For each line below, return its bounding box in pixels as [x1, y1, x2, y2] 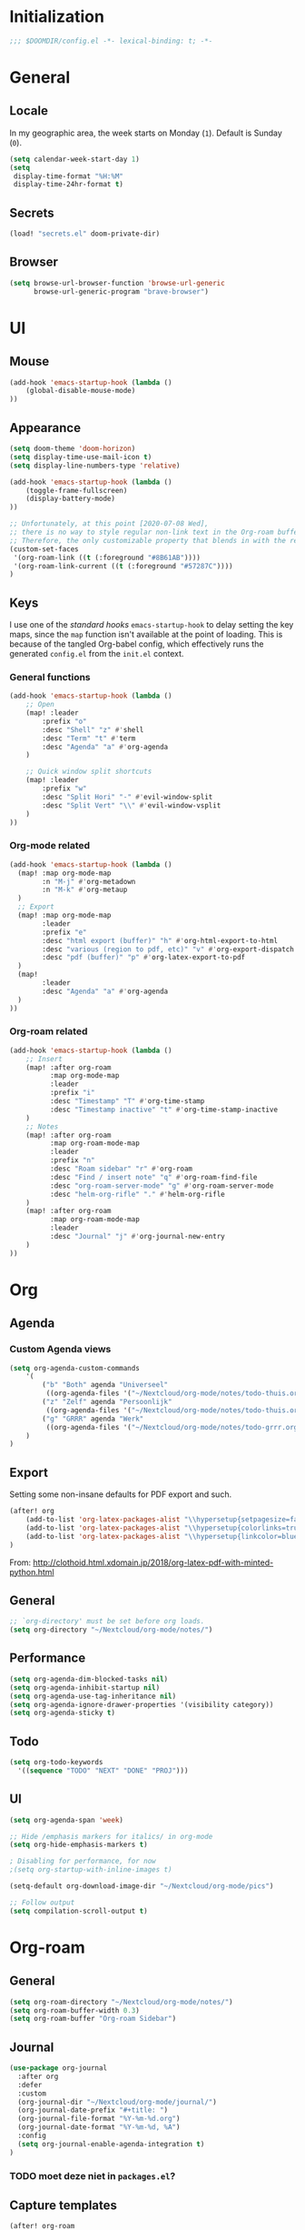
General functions [9, 670, 91, 683]
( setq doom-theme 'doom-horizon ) [9, 444, 136, 453]
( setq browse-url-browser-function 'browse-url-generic [9, 278, 225, 287]
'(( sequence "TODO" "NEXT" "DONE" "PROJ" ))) [17, 1766, 189, 1775]
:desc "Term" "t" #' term [42, 734, 136, 743]
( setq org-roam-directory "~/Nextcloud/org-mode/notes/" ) [9, 1997, 233, 2006]
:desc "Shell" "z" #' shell [42, 725, 144, 734]
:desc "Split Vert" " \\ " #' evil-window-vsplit [42, 800, 221, 810]
